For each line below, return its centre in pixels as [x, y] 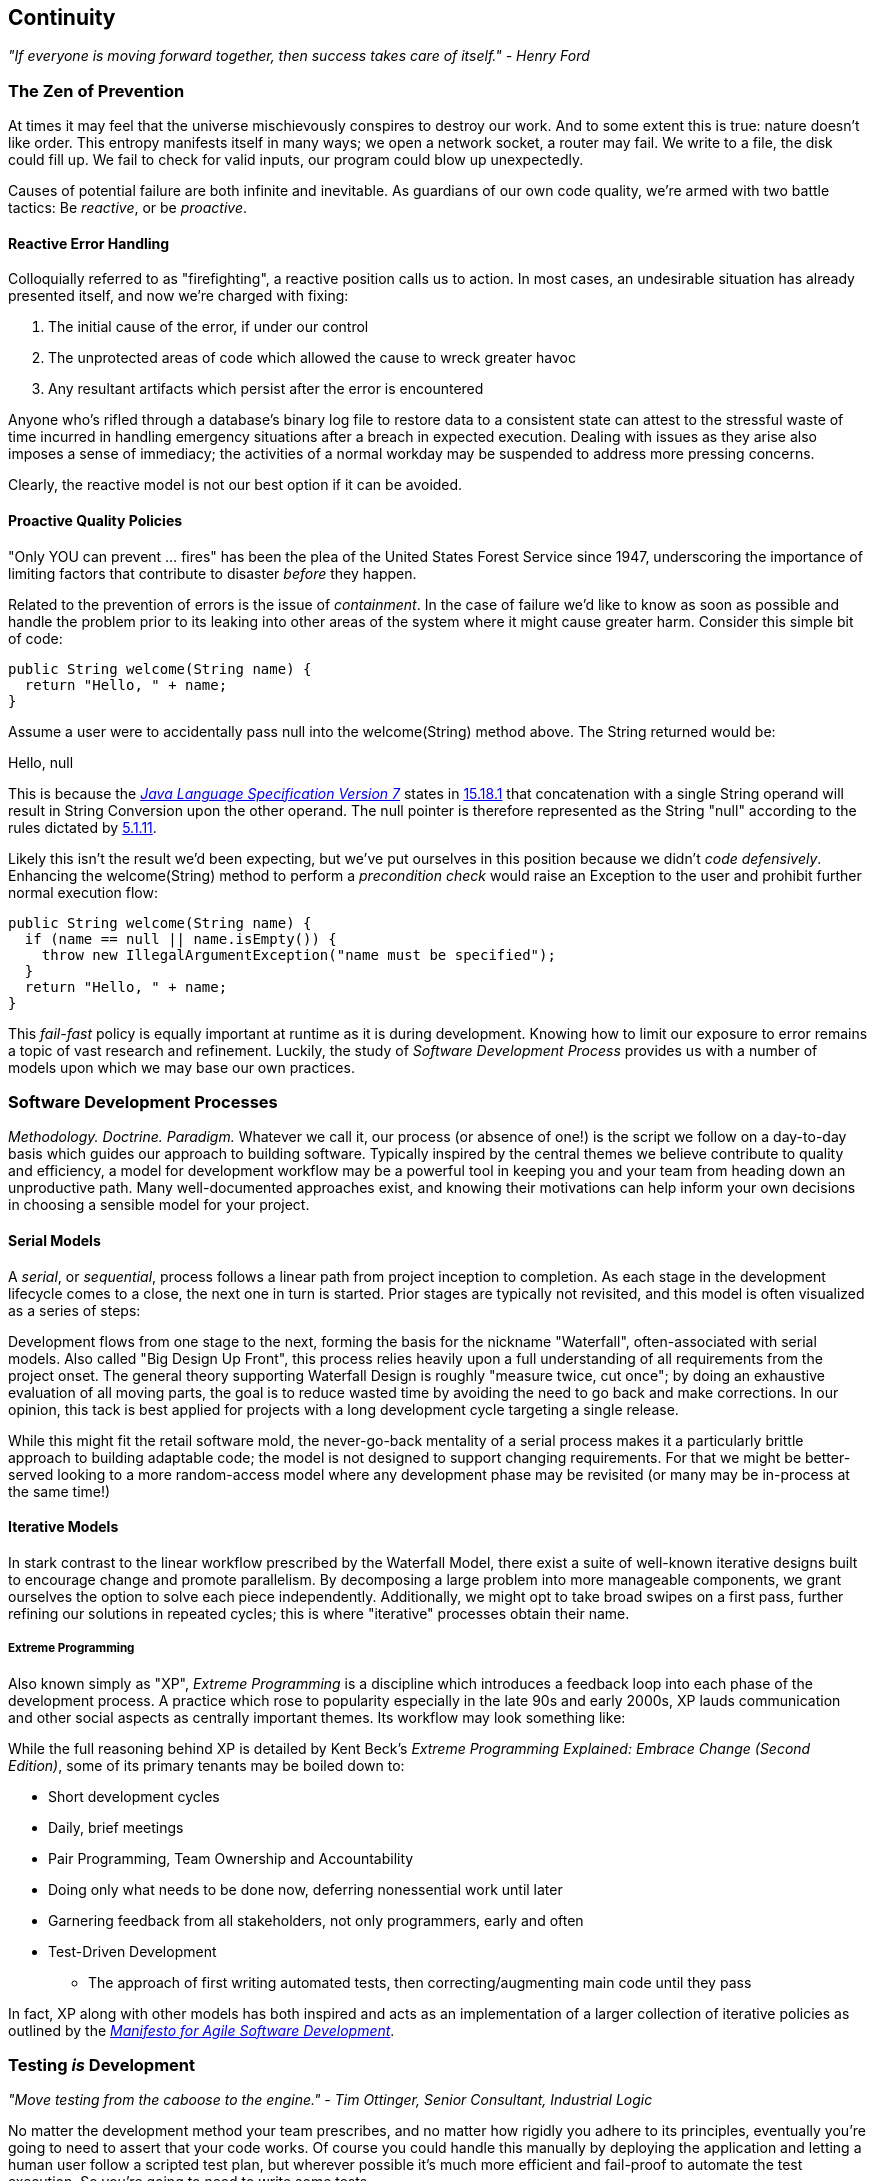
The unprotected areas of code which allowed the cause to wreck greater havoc [312, 358]
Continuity [62, 17]
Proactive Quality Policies [95, 520]
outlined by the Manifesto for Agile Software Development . [201, 2030]
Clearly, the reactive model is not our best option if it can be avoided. [235, 485]
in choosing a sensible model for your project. [159, 1205]
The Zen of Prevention [96, 90]
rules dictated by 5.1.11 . [82, 827]
